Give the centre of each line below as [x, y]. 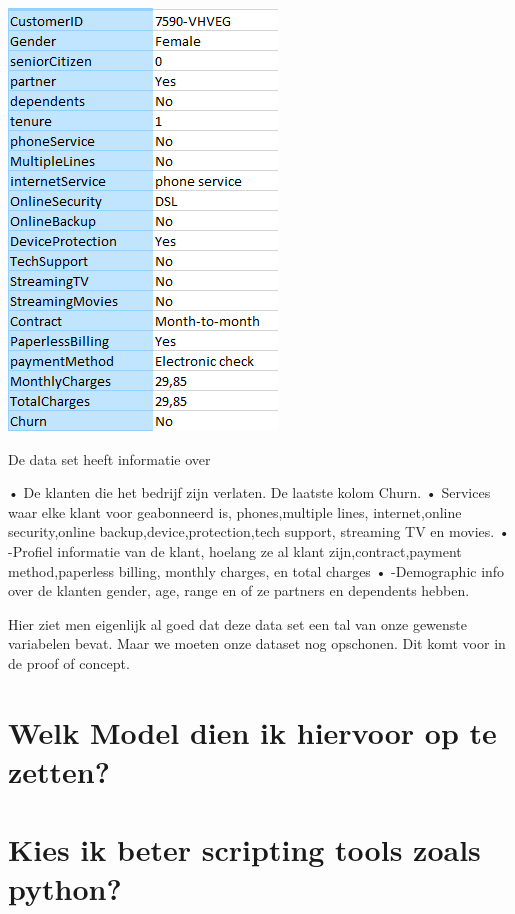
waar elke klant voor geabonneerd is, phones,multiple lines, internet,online [235, 511]
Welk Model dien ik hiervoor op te [252, 731]
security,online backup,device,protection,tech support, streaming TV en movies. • [259, 531]
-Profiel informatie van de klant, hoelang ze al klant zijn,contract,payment [235, 550]
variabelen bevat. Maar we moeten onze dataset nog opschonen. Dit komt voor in [257, 643]
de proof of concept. [69, 662]
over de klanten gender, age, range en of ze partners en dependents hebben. [239, 590]
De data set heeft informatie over [109, 458]
